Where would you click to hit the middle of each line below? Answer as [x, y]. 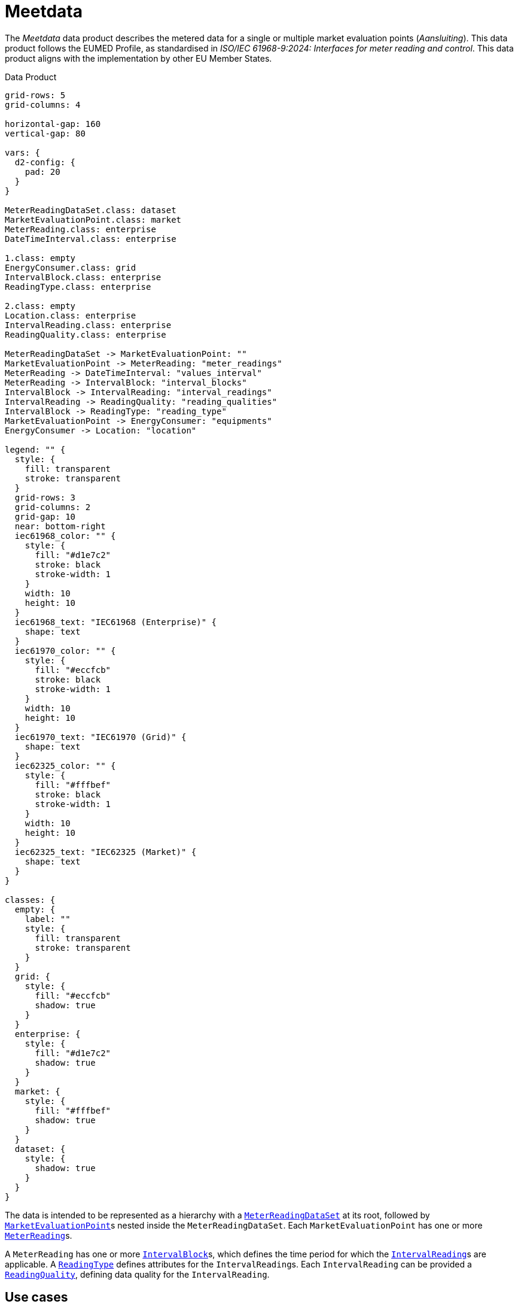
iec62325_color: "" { [65, 765]
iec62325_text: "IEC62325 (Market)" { [106, 852]
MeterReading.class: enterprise [80, 229]
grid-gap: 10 [45, 516]
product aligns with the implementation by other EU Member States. [138, 58]
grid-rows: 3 [45, 497]
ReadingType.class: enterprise [78, 286]
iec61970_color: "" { [65, 651]
